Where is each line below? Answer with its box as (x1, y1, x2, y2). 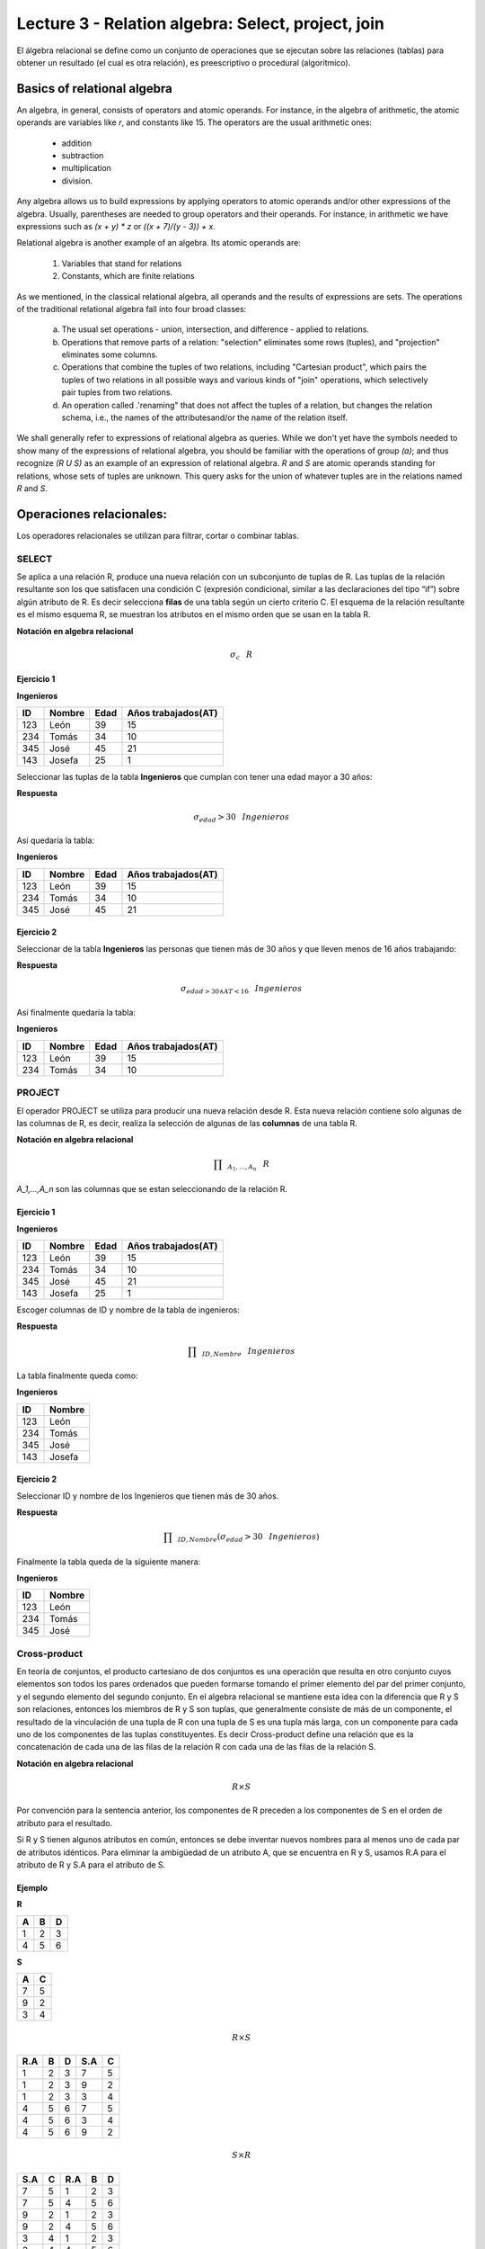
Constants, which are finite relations (61, 271, 195, 282)
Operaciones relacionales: (16, 506, 168, 522)
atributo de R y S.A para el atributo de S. (16, 1859, 166, 1870)
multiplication (61, 163, 112, 174)
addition (61, 138, 93, 148)
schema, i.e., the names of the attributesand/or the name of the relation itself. (61, 412, 348, 423)
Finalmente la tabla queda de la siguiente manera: (16, 1556, 201, 1567)
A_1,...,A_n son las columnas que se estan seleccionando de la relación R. (16, 1184, 287, 1195)
